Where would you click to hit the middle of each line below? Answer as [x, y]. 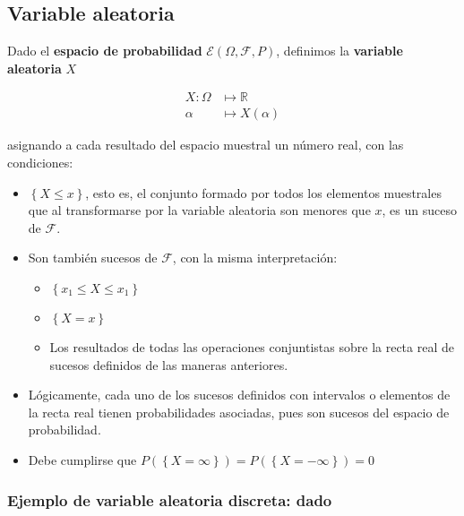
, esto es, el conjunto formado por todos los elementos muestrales [263, 192]
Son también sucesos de [93, 258]
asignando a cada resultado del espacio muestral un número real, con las [206, 145]
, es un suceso [419, 210]
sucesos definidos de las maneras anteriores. [169, 364]
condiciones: [40, 163]
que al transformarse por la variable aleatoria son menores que [199, 210]
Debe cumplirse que [82, 459]
